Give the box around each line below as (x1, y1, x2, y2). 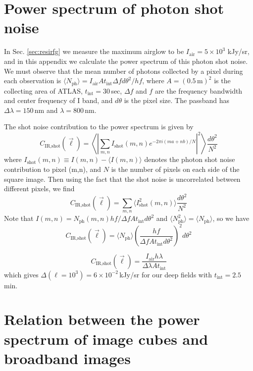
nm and (34, 105, 58, 115)
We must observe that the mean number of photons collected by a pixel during (4, 65, 243, 76)
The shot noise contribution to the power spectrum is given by (4, 121, 194, 132)
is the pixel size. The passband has (124, 95, 229, 106)
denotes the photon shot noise (144, 154, 235, 164)
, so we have (212, 213, 250, 223)
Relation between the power (4, 309, 200, 329)
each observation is (4, 75, 61, 86)
